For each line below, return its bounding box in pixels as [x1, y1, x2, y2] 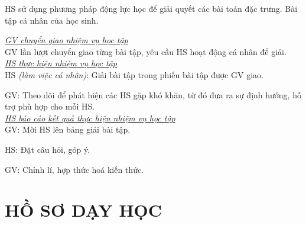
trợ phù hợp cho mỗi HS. [5, 100, 95, 112]
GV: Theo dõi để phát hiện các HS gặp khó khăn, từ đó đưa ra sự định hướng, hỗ [5, 88, 301, 101]
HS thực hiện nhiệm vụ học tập [5, 57, 118, 69]
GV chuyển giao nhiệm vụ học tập [5, 34, 128, 46]
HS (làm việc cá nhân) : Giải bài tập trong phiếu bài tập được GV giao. [5, 68, 263, 81]
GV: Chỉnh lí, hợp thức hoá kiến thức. [5, 163, 144, 175]
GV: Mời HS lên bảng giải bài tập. [5, 123, 131, 136]
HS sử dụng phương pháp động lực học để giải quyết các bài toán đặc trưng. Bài [5, 2, 298, 14]
